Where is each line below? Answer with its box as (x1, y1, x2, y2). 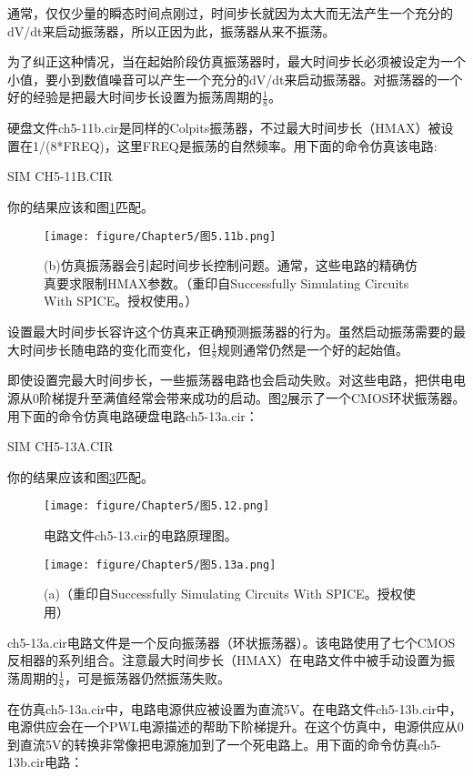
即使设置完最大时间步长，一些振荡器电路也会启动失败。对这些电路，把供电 (7, 370, 453, 389)
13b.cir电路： (7, 752, 84, 771)
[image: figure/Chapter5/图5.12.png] (44, 499, 270, 513)
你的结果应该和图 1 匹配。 (7, 197, 154, 216)
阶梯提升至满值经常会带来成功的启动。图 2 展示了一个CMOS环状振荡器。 (38, 388, 466, 408)
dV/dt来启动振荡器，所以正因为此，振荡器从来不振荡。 (7, 21, 336, 40)
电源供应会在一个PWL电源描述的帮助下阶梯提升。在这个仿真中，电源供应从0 (7, 717, 464, 736)
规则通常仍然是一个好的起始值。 (216, 339, 408, 358)
